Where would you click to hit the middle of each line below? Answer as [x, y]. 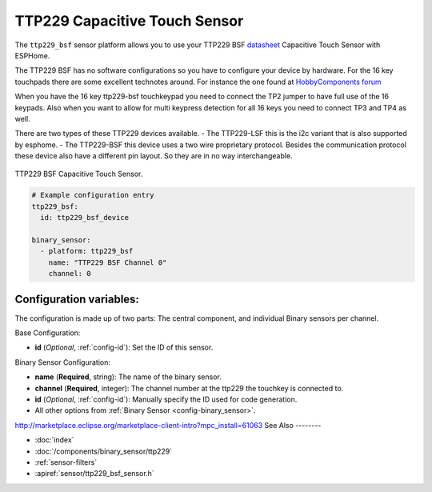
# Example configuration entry [93, 195]
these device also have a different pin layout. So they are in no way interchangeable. [154, 156]
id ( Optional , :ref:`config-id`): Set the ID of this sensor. [124, 347]
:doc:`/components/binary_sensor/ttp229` [103, 451]
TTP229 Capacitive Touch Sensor [129, 21]
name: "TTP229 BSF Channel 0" [108, 262]
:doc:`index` [54, 440]
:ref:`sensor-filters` [66, 462]
